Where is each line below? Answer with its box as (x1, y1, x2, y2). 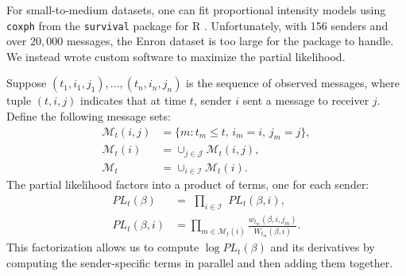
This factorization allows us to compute (6, 239, 199, 255)
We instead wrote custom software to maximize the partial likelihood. (6, 48, 346, 64)
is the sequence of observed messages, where (186, 75, 400, 91)
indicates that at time (80, 92, 187, 109)
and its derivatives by (270, 239, 375, 255)
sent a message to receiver (242, 92, 369, 109)
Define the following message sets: (6, 108, 171, 125)
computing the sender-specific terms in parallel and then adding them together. (6, 254, 393, 270)
